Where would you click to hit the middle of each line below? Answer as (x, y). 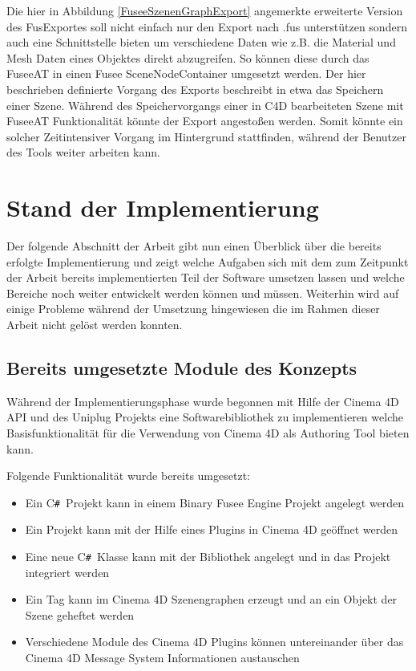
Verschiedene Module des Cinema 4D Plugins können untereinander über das (214, 642)
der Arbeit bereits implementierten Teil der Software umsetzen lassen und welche (206, 277)
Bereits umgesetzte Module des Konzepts (182, 368)
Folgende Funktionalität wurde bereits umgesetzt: (128, 476)
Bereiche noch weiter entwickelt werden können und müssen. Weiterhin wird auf (203, 293)
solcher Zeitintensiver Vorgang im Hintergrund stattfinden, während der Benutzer (206, 136)
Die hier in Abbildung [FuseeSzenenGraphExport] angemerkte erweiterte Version (205, 10)
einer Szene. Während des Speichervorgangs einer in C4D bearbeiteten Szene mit (205, 105)
